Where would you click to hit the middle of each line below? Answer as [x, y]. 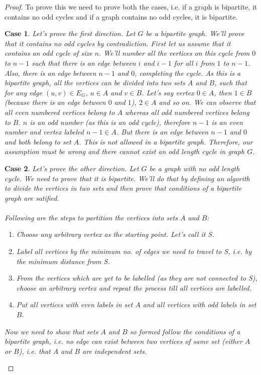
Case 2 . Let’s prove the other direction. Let [72, 168]
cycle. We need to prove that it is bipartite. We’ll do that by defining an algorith [127, 178]
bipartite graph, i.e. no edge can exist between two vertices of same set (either [123, 341]
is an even [227, 122]
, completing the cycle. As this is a [188, 73]
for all [183, 62]
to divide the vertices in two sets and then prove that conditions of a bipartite [123, 188]
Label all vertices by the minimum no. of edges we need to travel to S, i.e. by [134, 251]
